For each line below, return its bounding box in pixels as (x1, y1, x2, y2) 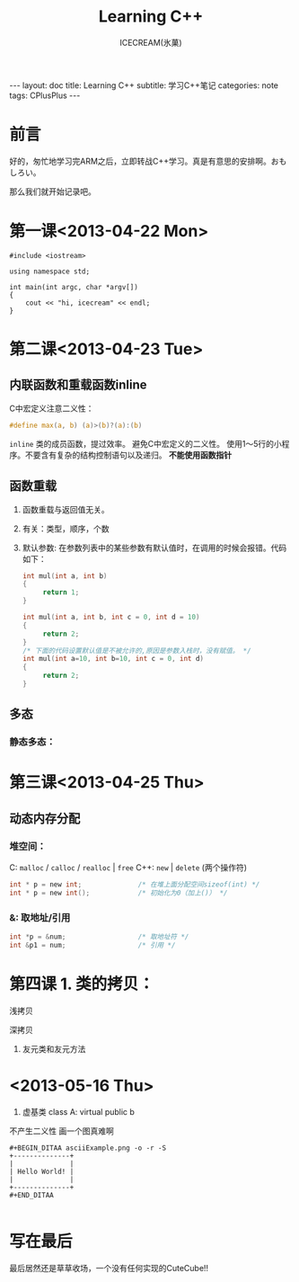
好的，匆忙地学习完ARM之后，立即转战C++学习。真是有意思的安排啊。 (9, 156, 272, 166)
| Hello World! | (9, 1167, 75, 1176)
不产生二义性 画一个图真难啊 (9, 1126, 114, 1136)
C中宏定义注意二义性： (9, 403, 94, 414)
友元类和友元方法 (22, 1043, 86, 1054)
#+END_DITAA (9, 1190, 54, 1199)
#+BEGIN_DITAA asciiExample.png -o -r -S (9, 1144, 167, 1153)
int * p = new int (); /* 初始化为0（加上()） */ (9, 888, 228, 897)
